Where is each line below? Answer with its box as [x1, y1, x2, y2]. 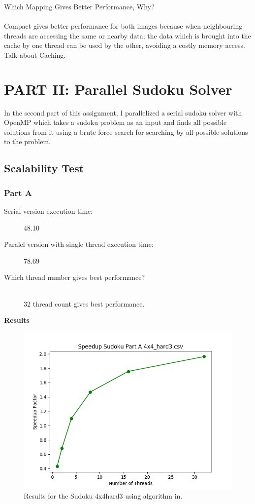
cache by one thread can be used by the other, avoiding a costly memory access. [4, 40, 245, 50]
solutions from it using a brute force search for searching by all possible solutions [4, 126, 248, 137]
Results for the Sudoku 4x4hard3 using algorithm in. [24, 491, 183, 501]
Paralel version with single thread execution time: [4, 239, 154, 249]
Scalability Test [4, 160, 84, 176]
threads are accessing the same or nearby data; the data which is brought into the [4, 30, 251, 40]
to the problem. [4, 136, 51, 147]
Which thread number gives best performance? [4, 272, 145, 282]
